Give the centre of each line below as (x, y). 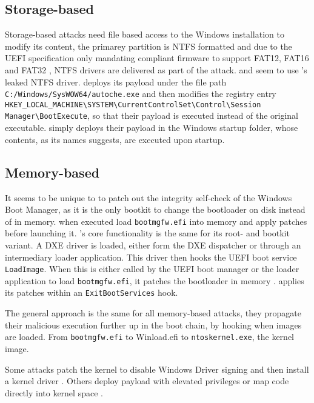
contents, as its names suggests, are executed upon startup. (115, 139)
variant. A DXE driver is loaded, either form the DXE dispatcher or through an (153, 245)
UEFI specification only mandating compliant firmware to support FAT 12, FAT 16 (157, 58)
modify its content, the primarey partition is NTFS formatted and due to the (149, 46)
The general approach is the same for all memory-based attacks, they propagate (153, 313)
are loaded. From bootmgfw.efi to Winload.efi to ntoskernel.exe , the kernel (149, 337)
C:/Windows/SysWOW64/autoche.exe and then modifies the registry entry (141, 94)
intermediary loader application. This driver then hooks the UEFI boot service (151, 257)
